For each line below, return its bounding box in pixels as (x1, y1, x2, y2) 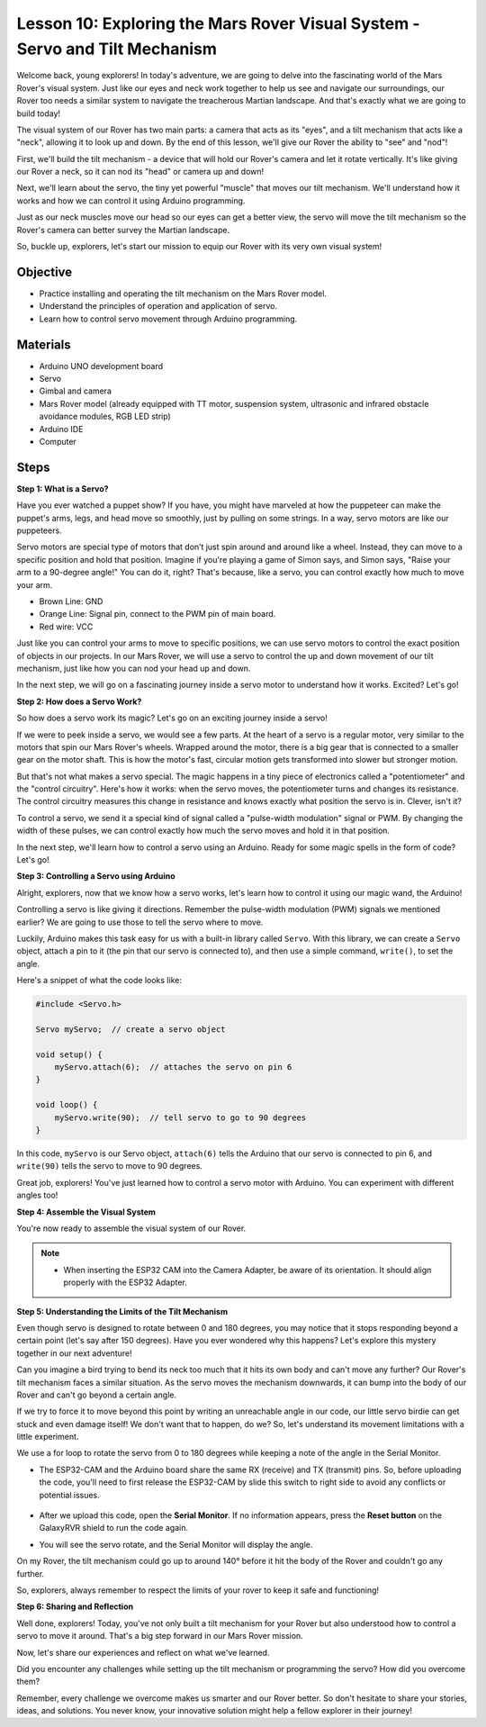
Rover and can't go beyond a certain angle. (16, 1389, 177, 1400)
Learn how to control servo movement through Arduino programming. (39, 313, 298, 324)
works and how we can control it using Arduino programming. (16, 194, 246, 206)
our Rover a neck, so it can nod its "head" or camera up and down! (16, 167, 265, 177)
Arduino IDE (39, 423, 84, 434)
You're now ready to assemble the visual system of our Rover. (16, 1223, 247, 1234)
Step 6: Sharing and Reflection (16, 1601, 134, 1612)
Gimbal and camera (39, 385, 112, 396)
